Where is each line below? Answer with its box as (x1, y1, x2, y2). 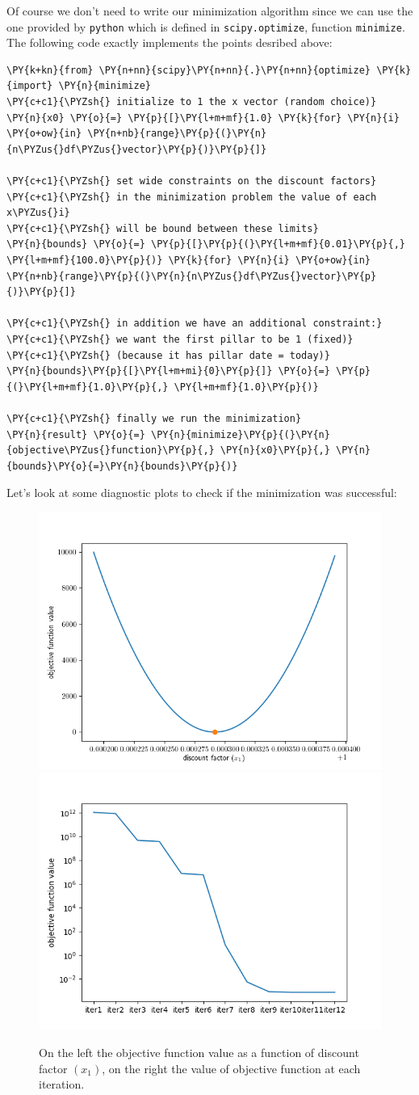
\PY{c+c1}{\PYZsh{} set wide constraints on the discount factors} (6, 175, 377, 187)
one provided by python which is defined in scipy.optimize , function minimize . (6, 18, 405, 35)
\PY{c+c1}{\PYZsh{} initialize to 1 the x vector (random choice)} (6, 96, 377, 108)
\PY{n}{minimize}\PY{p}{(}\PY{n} (150, 428, 330, 440)
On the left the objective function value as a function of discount (39, 1044, 359, 1061)
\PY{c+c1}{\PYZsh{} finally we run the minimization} (6, 412, 302, 424)
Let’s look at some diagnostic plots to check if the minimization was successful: (6, 484, 397, 501)
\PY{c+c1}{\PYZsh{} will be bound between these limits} (6, 222, 319, 234)
